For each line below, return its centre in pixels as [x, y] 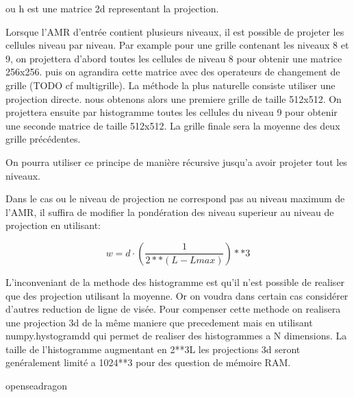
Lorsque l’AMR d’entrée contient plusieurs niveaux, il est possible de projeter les [175, 31]
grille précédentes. [43, 139]
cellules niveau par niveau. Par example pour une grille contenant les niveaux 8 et [177, 45]
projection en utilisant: [53, 225]
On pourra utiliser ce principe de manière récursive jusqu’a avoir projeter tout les [176, 161]
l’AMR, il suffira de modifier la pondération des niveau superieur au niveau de [170, 212]
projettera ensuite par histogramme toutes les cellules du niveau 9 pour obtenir [172, 112]
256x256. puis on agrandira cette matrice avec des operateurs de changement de [173, 72]
